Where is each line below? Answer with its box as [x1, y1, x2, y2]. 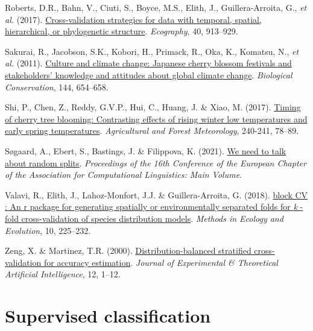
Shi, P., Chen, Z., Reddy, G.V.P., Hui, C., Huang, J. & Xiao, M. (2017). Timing [5, 101, 301, 113]
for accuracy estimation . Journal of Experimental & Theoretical [43, 256, 278, 268]
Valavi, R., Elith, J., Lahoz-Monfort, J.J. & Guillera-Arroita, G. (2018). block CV [5, 188, 308, 201]
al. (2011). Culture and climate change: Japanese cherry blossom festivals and [5, 57, 292, 69]
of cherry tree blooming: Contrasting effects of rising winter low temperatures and [5, 112, 308, 125]
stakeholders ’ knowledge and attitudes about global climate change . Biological [5, 68, 292, 81]
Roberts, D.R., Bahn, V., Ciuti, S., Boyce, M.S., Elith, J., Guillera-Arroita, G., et [5, 1, 307, 13]
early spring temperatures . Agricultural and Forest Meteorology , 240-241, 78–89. [5, 124, 299, 137]
